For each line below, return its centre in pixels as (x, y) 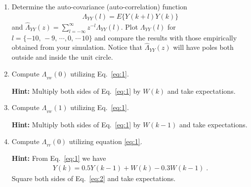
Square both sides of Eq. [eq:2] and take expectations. (94, 178)
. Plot (129, 26)
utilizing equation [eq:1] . (105, 141)
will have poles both (203, 47)
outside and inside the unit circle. (62, 57)
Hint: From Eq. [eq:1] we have (59, 158)
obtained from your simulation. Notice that (77, 47)
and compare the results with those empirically (166, 37)
